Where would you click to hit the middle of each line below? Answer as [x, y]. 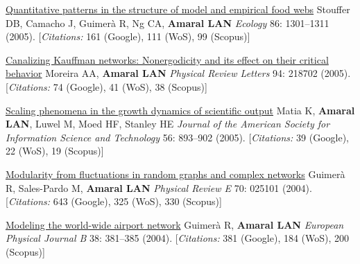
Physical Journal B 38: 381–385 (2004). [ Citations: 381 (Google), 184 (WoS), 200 [178, 238]
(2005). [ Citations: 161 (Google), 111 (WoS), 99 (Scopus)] [128, 36]
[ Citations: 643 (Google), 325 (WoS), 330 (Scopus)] [114, 201]
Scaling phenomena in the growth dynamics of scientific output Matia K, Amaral [180, 110]
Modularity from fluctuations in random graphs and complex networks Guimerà [175, 174]
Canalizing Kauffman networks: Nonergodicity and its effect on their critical [167, 59]
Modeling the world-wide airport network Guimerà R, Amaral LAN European [175, 224]
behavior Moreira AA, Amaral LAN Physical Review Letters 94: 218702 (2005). [178, 73]
